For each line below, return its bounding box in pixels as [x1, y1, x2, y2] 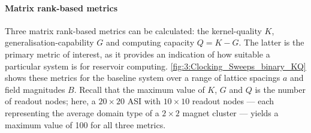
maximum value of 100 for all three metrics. [5, 118, 166, 131]
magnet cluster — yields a [182, 106, 279, 119]
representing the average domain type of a [5, 106, 159, 119]
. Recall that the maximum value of [74, 83, 205, 95]
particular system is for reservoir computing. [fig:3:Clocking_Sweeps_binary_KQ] [5, 59, 306, 72]
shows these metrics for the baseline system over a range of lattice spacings [5, 71, 280, 84]
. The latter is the [238, 36, 304, 49]
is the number [255, 83, 306, 95]
